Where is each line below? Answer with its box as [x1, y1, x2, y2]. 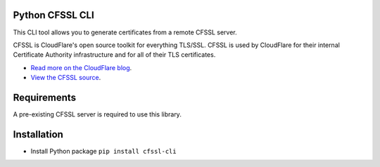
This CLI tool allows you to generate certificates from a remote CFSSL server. [13, 28, 237, 36]
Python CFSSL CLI [13, 9, 94, 21]
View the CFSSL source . [30, 74, 101, 82]
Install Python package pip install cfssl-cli [30, 147, 177, 155]
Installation [13, 128, 63, 140]
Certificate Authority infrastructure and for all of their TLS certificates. [13, 51, 216, 59]
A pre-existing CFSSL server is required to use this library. [13, 109, 182, 119]
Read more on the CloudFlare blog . [30, 63, 132, 72]
